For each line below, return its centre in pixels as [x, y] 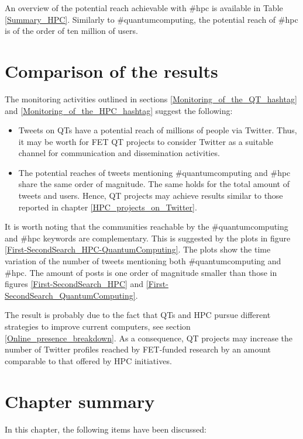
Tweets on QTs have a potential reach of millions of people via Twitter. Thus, [158, 130]
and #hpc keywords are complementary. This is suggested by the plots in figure [148, 238]
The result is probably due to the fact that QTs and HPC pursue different [138, 315]
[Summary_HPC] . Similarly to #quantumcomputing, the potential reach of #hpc [151, 19]
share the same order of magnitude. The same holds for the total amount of [154, 184]
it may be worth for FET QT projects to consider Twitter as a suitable [146, 141]
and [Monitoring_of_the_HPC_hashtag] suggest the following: [119, 110]
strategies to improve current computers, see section [98, 326]
